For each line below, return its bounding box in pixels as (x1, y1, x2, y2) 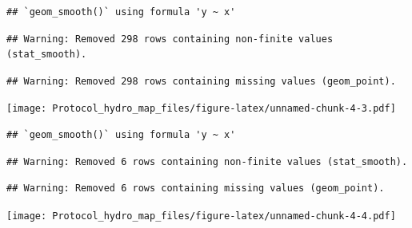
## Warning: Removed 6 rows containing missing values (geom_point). (6, 183, 385, 195)
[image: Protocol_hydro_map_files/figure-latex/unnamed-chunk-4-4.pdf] (6, 210, 396, 222)
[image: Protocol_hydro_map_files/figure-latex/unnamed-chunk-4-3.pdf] (6, 103, 396, 115)
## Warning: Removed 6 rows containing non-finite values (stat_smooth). (6, 155, 408, 167)
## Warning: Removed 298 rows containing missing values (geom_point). (6, 75, 396, 87)
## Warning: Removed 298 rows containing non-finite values (6, 33, 334, 45)
